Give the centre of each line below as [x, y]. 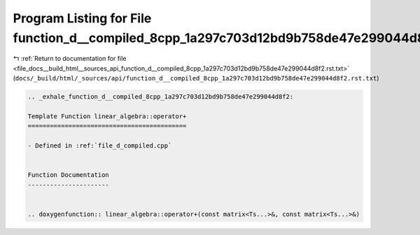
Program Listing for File [82, 18]
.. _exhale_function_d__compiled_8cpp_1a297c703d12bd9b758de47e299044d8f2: [161, 97]
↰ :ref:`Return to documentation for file [70, 59]
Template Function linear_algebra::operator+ [107, 116]
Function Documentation [69, 175]
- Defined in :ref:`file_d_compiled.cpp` [100, 146]
